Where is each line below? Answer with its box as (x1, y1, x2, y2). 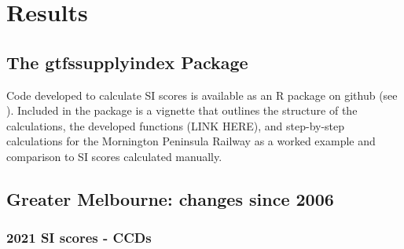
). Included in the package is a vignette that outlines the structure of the (6, 102, 358, 119)
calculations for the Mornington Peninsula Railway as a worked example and (6, 133, 376, 149)
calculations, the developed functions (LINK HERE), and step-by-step (6, 117, 345, 134)
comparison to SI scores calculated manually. (6, 148, 222, 164)
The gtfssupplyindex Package (6, 49, 248, 74)
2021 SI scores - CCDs (6, 228, 152, 247)
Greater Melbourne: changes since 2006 (6, 186, 334, 211)
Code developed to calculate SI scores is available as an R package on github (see (6, 86, 398, 103)
